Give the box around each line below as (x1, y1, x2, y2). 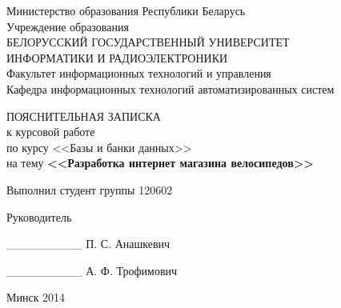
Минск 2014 (6, 289, 66, 306)
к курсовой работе (6, 123, 95, 140)
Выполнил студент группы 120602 (6, 181, 173, 198)
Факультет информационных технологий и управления (6, 65, 271, 82)
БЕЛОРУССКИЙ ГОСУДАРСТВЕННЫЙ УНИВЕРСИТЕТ (6, 34, 290, 50)
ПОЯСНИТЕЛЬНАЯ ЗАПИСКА (6, 107, 161, 124)
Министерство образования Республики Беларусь (6, 2, 246, 18)
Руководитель (6, 208, 72, 225)
